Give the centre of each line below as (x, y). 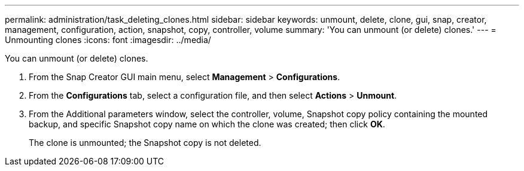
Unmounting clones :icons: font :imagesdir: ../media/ (108, 40)
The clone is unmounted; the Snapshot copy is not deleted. (145, 143)
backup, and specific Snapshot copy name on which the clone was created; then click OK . (207, 124)
